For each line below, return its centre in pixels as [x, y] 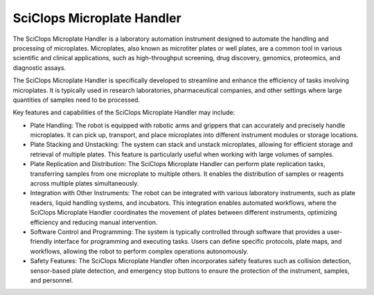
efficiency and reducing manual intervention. [94, 222]
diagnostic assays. [39, 68]
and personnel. [52, 280]
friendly [41, 242]
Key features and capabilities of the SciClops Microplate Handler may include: [124, 113]
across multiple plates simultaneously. [84, 184]
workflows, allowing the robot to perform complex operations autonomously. [139, 251]
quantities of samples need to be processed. [77, 100]
